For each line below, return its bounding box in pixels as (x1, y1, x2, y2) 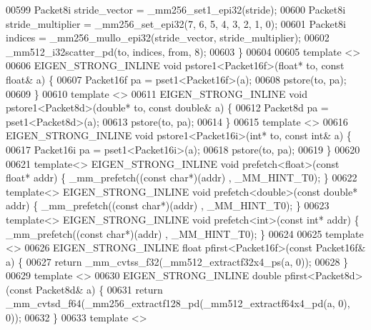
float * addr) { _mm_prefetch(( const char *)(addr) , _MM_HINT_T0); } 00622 (6, 170, 357, 185)
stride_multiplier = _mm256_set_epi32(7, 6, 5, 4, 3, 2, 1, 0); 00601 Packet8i (6, 16, 347, 31)
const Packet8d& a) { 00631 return (9, 281, 163, 296)
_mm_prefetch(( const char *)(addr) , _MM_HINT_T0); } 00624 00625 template (6, 226, 364, 241)
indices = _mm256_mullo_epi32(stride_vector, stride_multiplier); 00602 (6, 30, 330, 45)
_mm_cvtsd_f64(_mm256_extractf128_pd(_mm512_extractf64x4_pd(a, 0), (6, 296, 350, 311)
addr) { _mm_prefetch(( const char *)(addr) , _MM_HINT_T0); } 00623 (6, 198, 330, 213)
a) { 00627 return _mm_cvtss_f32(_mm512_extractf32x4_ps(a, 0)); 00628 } (6, 254, 349, 269)
